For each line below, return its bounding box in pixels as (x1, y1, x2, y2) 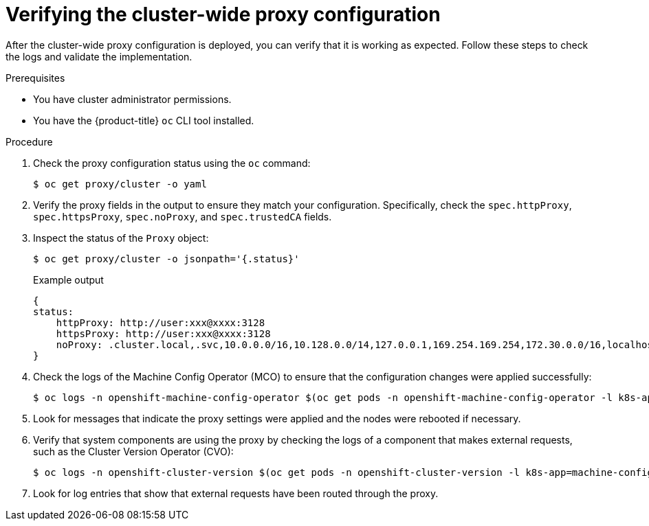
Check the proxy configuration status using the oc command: (33, 157, 311, 169)
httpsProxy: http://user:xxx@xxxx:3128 (56, 328, 271, 339)
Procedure (5, 135, 53, 148)
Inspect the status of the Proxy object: (33, 231, 209, 244)
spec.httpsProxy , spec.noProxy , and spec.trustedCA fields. (33, 210, 332, 222)
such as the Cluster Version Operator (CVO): (33, 445, 234, 457)
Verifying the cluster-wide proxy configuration (5, 3, 441, 26)
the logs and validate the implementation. (5, 50, 192, 62)
